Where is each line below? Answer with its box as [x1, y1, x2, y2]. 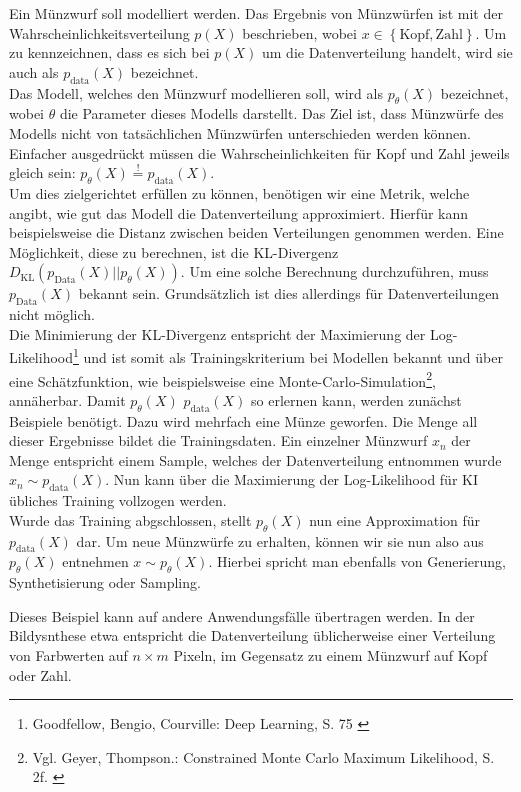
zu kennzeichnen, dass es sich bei [9, 42, 210, 63]
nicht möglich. [9, 304, 95, 325]
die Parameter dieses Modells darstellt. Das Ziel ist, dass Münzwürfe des [59, 103, 504, 124]
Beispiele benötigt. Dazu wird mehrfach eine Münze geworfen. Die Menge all [9, 410, 478, 431]
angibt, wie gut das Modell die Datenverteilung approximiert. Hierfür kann [9, 202, 469, 223]
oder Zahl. [9, 664, 72, 685]
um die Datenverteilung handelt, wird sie [261, 42, 513, 63]
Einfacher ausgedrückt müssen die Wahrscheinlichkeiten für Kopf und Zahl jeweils [9, 142, 510, 163]
